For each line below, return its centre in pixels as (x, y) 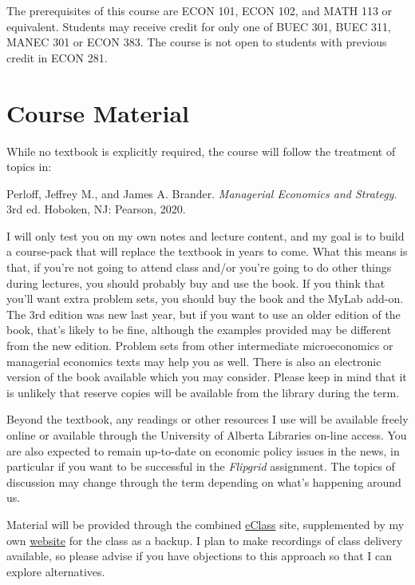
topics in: (29, 167)
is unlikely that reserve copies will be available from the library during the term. (203, 392)
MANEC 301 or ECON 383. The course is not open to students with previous (197, 42)
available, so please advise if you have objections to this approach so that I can (200, 556)
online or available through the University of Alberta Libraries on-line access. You (207, 435)
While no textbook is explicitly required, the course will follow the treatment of (201, 151)
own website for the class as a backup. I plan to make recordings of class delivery (205, 540)
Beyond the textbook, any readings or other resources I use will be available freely (207, 419)
